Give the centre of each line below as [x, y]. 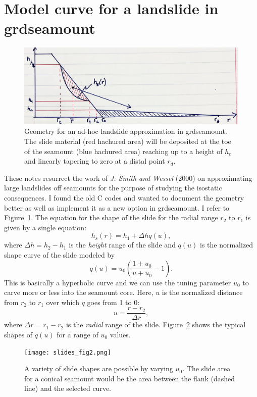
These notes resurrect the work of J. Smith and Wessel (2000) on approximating [128, 178]
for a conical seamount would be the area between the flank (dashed [130, 378]
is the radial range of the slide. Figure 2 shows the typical [156, 325]
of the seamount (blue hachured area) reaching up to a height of [123, 151]
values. [120, 335]
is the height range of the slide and [122, 245]
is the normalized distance [202, 292]
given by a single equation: [45, 227]
